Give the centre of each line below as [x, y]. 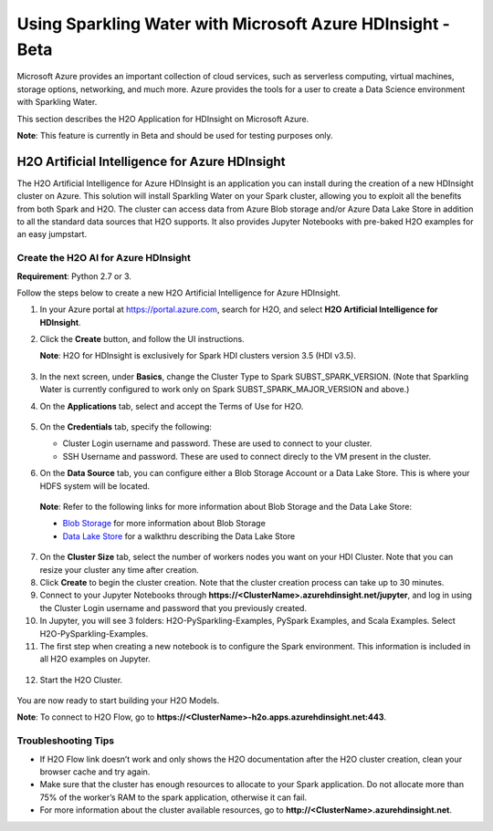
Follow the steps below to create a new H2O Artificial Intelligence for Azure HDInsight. [179, 293]
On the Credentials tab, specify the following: [126, 427]
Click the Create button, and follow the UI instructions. [142, 339]
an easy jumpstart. [52, 234]
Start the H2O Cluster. [81, 680]
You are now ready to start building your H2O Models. [118, 701]
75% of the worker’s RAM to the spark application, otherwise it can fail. [173, 797]
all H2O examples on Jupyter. [95, 659]
